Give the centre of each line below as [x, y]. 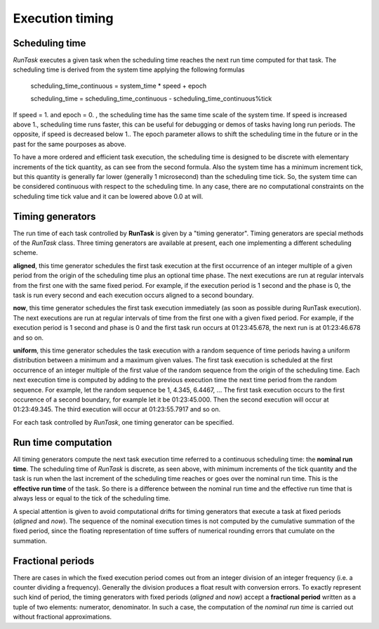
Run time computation [62, 442]
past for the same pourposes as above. [69, 144]
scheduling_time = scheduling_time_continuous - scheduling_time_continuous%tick [151, 99]
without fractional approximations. [62, 617]
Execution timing [63, 18]
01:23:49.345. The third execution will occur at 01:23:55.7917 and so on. [117, 409]
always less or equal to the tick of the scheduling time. [92, 498]
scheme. [26, 253]
